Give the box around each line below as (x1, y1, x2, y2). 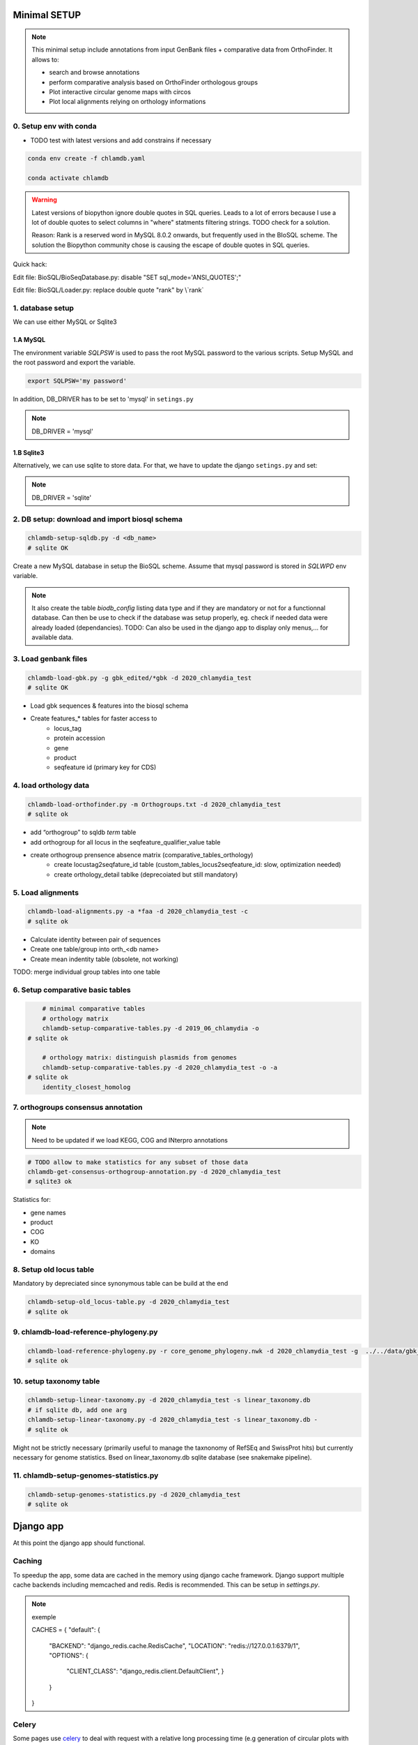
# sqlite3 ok (27, 1178, 72, 1186)
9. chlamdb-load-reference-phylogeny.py (13, 1327, 158, 1337)
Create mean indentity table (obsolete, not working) (30, 955, 179, 963)
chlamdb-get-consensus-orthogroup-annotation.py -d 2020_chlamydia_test (27, 1168, 281, 1175)
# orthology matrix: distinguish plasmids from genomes (42, 1054, 238, 1062)
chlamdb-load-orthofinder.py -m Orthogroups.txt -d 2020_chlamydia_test (27, 800, 281, 808)
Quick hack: (13, 260, 47, 269)
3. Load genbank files (13, 653, 88, 663)
